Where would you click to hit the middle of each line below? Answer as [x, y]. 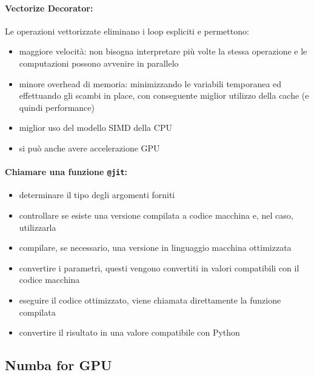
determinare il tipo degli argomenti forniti [97, 195]
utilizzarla [38, 227]
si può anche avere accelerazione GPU [89, 148]
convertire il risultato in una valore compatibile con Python [129, 332]
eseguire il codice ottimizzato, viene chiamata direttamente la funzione [150, 300]
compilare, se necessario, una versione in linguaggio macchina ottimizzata [155, 247]
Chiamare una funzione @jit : [66, 172]
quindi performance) [57, 107]
